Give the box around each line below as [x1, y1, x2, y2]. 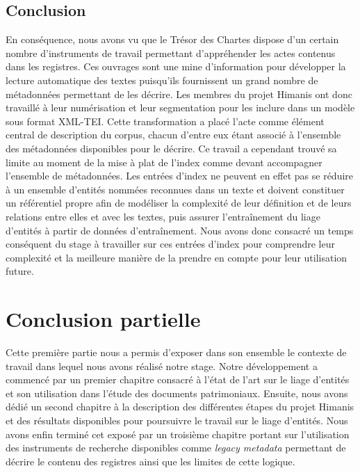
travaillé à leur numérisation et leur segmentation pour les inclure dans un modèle [6, 100, 355, 115]
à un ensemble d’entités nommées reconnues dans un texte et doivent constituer [6, 182, 345, 196]
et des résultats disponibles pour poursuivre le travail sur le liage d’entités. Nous [6, 412, 348, 427]
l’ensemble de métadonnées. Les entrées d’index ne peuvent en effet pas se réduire [6, 168, 354, 183]
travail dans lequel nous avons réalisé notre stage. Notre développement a [6, 358, 318, 373]
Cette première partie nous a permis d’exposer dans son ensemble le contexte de [6, 345, 347, 360]
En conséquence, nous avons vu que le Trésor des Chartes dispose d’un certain [6, 32, 339, 47]
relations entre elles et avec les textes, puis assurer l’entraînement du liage [6, 209, 320, 223]
